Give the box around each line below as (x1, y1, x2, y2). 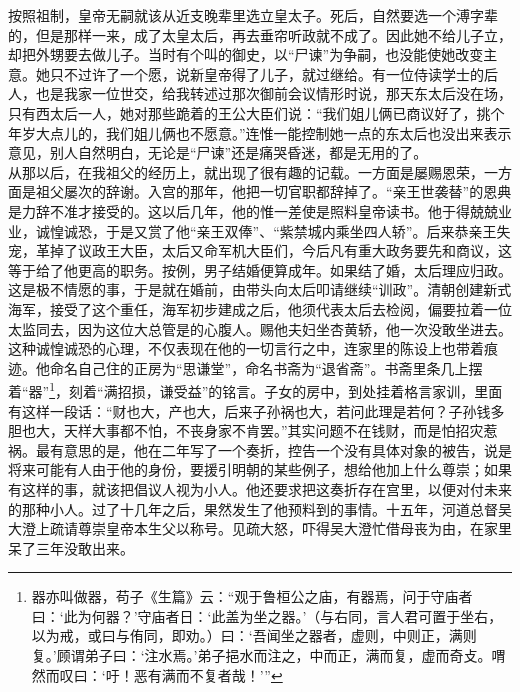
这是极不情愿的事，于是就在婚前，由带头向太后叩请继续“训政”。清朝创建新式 (8, 279, 512, 300)
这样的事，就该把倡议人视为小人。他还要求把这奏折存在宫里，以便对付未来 (21, 478, 512, 499)
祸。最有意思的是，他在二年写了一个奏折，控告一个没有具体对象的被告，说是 (8, 439, 512, 460)
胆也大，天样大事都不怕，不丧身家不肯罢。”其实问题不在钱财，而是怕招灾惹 (8, 420, 498, 441)
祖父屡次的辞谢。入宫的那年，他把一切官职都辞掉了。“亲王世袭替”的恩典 (35, 181, 512, 202)
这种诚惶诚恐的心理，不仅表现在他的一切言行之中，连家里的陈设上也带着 (8, 338, 484, 359)
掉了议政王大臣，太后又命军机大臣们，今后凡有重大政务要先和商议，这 (49, 240, 512, 261)
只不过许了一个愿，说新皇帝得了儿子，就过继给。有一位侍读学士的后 (49, 63, 498, 84)
